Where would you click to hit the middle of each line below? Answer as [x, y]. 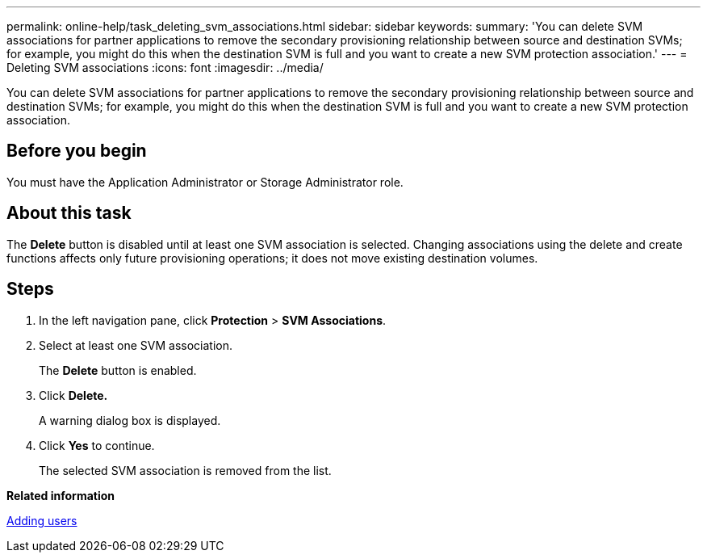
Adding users [42, 520]
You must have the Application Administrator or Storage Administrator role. [205, 182]
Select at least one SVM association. [136, 345]
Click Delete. [73, 395]
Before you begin [77, 151]
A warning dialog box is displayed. [130, 420]
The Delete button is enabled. [118, 370]
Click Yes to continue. [97, 445]
